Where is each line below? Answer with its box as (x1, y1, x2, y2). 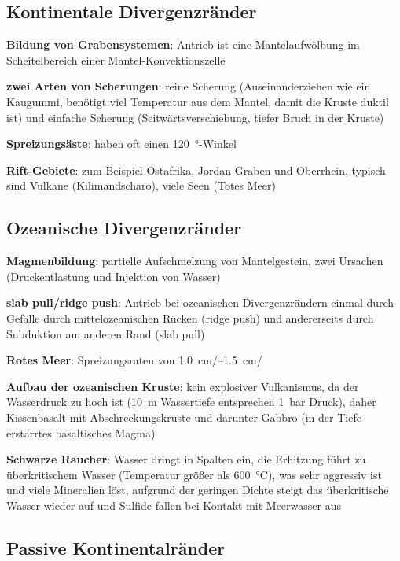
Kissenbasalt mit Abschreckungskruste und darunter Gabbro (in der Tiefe (6, 408, 361, 425)
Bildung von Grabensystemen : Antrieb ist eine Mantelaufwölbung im (6, 36, 360, 53)
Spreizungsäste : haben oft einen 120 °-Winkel (6, 135, 237, 152)
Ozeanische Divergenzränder (6, 216, 242, 240)
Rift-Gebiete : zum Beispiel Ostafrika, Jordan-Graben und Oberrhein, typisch (6, 161, 386, 178)
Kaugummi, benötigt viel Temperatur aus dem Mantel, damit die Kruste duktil (6, 93, 389, 109)
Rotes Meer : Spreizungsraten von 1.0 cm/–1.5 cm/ (6, 352, 262, 368)
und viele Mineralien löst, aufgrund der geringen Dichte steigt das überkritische (6, 482, 389, 498)
